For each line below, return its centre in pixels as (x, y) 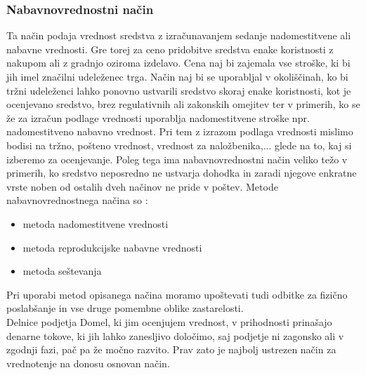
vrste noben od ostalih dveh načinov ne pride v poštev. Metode (142, 186)
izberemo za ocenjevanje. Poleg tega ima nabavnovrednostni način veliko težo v (177, 159)
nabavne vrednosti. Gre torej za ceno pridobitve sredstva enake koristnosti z (170, 49)
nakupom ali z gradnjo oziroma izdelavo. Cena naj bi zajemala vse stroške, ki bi (178, 63)
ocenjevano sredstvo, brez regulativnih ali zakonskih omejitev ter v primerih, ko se (183, 104)
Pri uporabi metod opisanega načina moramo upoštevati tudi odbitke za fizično (177, 294)
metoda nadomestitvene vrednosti (96, 223)
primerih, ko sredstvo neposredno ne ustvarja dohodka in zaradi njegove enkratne (182, 173)
